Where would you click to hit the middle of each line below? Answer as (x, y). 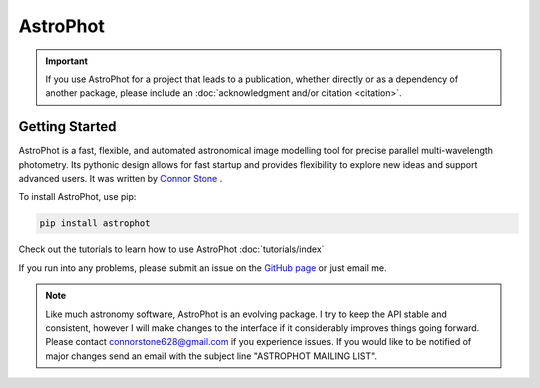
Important (67, 61)
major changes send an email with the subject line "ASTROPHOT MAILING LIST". (211, 356)
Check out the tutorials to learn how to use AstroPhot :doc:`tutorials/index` (171, 249)
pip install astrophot (95, 223)
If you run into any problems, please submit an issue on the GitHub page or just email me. (202, 267)
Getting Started (67, 126)
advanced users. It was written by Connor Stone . (120, 179)
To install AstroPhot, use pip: (77, 197)
